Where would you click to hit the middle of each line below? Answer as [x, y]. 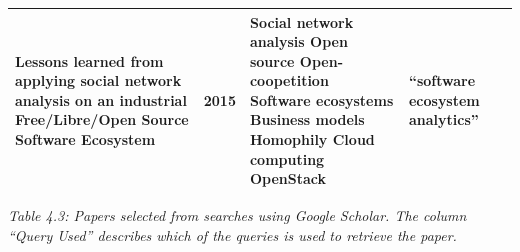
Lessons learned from [89, 60]
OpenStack [287, 178]
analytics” [443, 119]
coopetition [289, 80]
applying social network [98, 80]
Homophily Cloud [312, 139]
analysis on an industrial [101, 99]
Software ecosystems [321, 99]
